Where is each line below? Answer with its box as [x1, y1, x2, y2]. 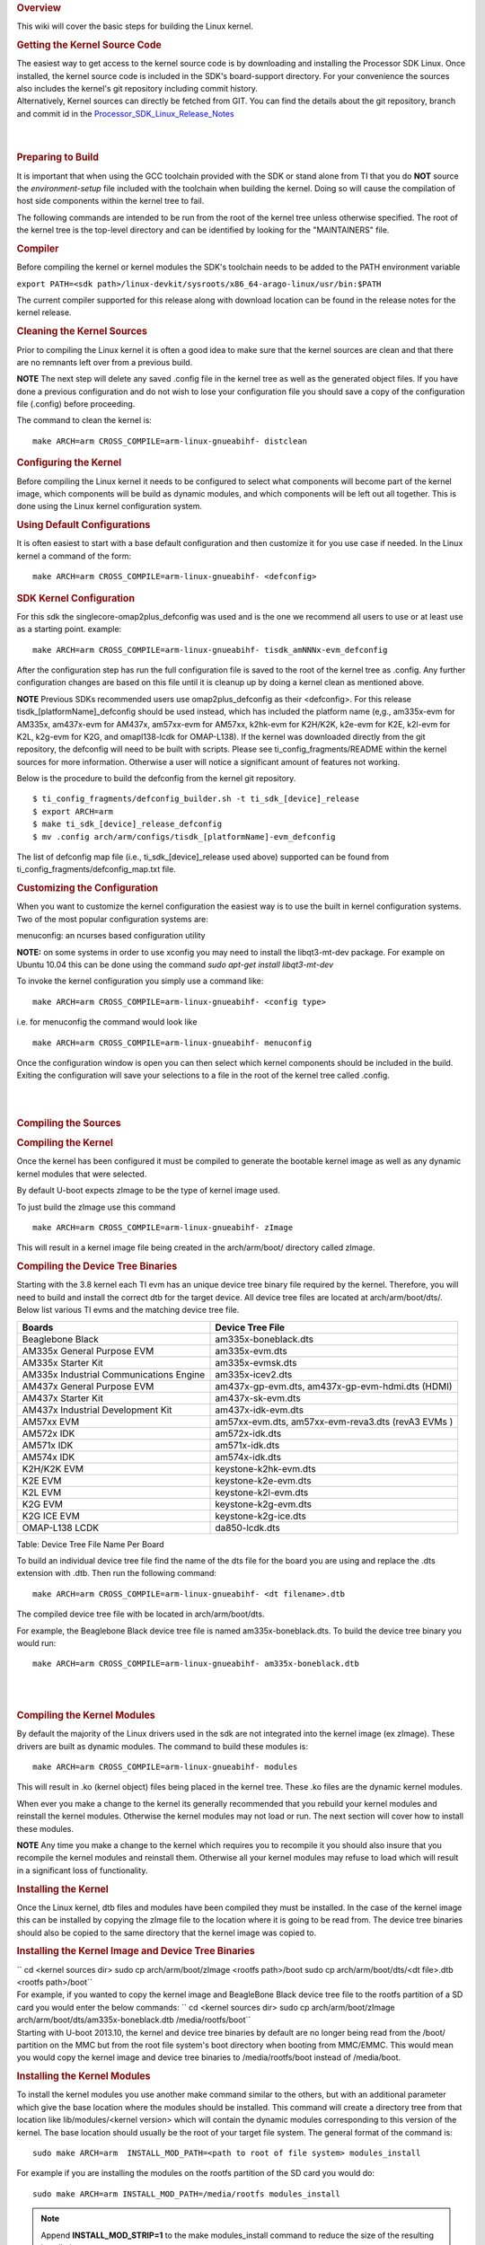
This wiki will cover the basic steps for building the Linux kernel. [16, 21, 253, 31]
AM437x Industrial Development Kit [22, 1404, 172, 1416]
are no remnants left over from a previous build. [16, 357, 193, 367]
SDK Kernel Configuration [16, 592, 135, 604]
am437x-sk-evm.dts [215, 1392, 301, 1404]
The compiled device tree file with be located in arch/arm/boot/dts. [16, 1608, 265, 1620]
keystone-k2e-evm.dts [215, 1474, 312, 1486]
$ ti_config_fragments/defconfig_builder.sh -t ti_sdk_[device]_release [32, 794, 359, 804]
